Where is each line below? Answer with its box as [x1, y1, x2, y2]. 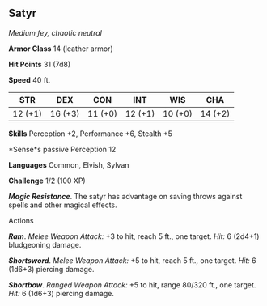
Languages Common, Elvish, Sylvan [8, 159, 129, 169]
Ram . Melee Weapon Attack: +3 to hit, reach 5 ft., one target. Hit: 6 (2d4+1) [8, 231, 260, 241]
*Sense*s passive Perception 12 [8, 144, 117, 154]
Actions [8, 215, 34, 225]
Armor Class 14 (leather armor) [8, 44, 113, 53]
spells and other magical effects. [8, 200, 117, 210]
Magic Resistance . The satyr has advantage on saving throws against [8, 191, 243, 201]
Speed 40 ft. [8, 74, 51, 84]
